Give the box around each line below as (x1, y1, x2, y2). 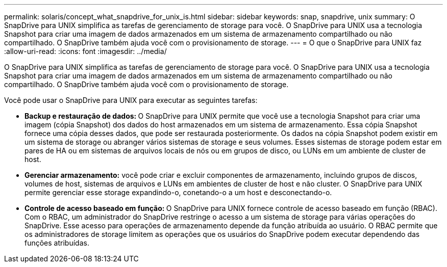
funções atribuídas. (24, 238, 89, 247)
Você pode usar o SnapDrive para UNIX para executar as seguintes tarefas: (4, 96, 258, 104)
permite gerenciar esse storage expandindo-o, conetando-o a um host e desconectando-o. (24, 188, 332, 197)
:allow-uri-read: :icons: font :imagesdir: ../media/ (4, 47, 167, 56)
